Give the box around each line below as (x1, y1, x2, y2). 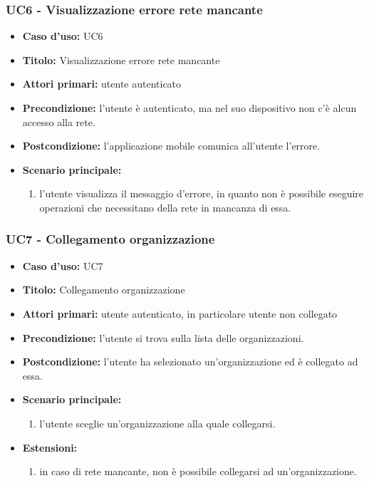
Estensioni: (22, 440, 78, 455)
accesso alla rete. (22, 114, 95, 129)
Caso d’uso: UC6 (22, 28, 103, 43)
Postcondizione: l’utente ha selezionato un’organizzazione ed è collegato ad (22, 354, 358, 369)
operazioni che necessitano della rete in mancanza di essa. (39, 199, 291, 214)
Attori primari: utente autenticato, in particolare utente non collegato (22, 306, 338, 321)
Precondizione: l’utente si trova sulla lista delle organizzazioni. (22, 330, 304, 345)
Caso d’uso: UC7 (22, 258, 103, 273)
